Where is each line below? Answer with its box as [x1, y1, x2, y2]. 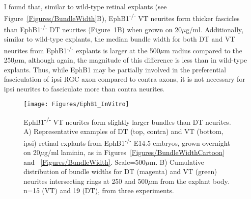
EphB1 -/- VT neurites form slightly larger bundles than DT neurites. [24, 115, 231, 127]
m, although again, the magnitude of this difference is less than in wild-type [18, 54, 247, 65]
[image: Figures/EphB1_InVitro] [24, 101, 129, 108]
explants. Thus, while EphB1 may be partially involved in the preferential [4, 64, 226, 74]
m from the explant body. [152, 176, 229, 186]
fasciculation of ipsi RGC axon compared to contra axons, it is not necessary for [4, 74, 245, 84]
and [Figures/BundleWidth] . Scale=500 [24, 156, 146, 167]
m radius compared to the [164, 45, 242, 55]
